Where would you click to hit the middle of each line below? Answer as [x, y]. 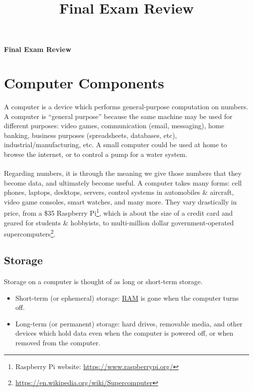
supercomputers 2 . [30, 233]
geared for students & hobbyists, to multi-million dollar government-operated [119, 222]
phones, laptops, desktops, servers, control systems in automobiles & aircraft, [119, 192]
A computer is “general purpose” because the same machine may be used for [118, 116]
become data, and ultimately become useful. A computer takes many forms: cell [123, 182]
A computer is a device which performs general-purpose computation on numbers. [126, 106]
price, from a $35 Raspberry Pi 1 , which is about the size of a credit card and [118, 212]
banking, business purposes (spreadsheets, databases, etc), [90, 135]
